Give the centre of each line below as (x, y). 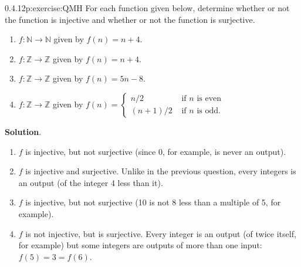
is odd (207, 111)
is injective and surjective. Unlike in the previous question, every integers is (161, 171)
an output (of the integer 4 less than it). (91, 182)
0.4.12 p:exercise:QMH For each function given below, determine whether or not (147, 8)
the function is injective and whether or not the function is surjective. (130, 19)
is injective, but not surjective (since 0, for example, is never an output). (156, 151)
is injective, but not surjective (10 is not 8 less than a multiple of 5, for (153, 202)
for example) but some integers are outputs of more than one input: (140, 245)
